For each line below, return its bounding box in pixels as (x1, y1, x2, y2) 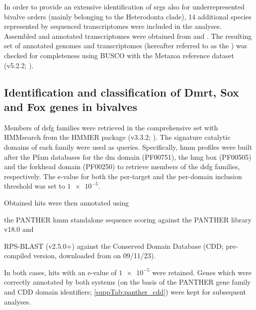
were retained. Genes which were (152, 267, 252, 277)
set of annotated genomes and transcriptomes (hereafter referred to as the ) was (4, 40, 248, 51)
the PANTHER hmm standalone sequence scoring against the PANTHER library (4, 214, 252, 224)
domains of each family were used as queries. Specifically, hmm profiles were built (4, 141, 253, 152)
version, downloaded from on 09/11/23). (33, 250, 156, 261)
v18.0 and (4, 224, 34, 234)
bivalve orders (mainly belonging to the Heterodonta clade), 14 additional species (4, 11, 252, 21)
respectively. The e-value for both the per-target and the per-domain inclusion (4, 171, 242, 181)
